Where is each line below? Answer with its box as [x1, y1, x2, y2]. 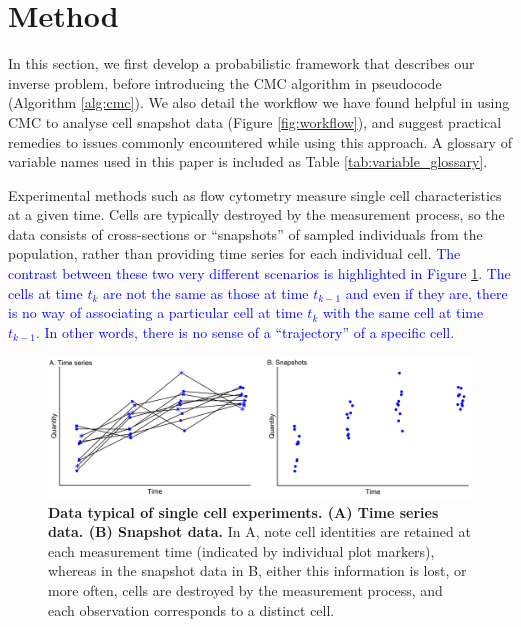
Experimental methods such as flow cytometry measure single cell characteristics [8, 184, 502, 205]
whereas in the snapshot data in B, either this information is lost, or [48, 560, 467, 581]
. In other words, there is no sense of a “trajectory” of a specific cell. [35, 321, 455, 342]
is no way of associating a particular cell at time [8, 302, 303, 323]
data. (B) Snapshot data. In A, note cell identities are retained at [48, 521, 471, 542]
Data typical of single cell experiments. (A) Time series [48, 501, 439, 522]
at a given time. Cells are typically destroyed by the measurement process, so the [8, 204, 505, 225]
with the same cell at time [322, 302, 484, 323]
